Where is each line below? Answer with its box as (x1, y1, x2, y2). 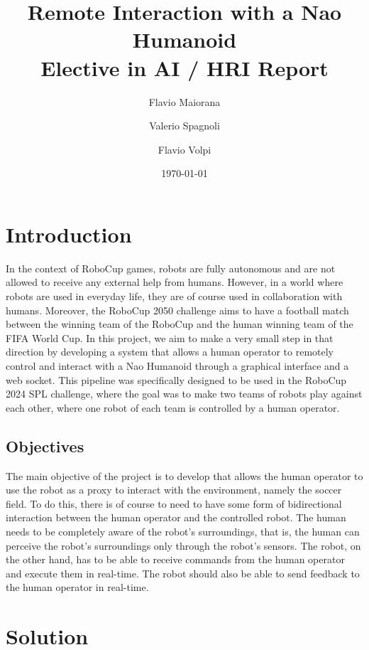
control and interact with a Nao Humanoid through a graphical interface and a (6, 358, 349, 373)
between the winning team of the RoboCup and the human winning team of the (6, 316, 353, 331)
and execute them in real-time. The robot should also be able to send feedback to (6, 565, 360, 580)
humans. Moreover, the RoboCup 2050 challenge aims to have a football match (6, 302, 349, 317)
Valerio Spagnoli (149, 118, 220, 133)
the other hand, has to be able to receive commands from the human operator (6, 552, 345, 567)
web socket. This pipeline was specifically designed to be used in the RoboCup (6, 372, 347, 387)
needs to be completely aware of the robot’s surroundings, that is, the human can (6, 523, 360, 538)
